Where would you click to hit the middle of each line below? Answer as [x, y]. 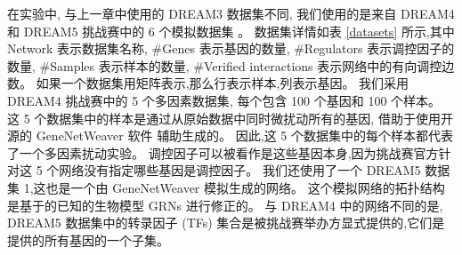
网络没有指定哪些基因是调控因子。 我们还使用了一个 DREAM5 [240, 170]
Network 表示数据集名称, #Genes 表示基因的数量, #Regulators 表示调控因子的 [231, 48]
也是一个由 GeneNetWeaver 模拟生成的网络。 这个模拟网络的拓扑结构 [245, 187]
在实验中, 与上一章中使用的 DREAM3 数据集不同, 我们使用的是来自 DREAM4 [231, 13]
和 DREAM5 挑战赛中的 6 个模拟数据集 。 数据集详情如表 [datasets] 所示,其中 [231, 31]
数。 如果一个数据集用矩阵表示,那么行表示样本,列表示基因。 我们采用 [208, 83]
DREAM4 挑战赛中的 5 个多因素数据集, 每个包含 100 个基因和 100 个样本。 [224, 100]
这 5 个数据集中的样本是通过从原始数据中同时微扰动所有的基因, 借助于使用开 [230, 118]
